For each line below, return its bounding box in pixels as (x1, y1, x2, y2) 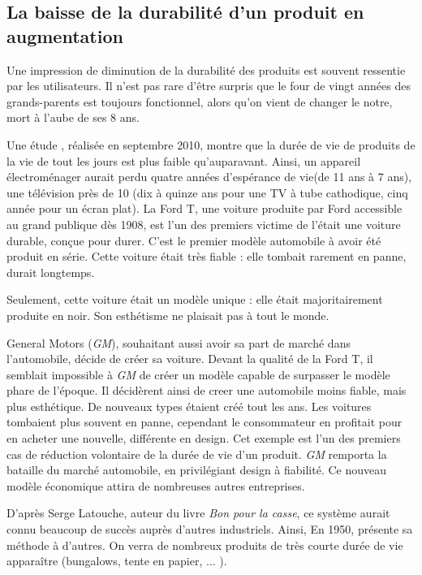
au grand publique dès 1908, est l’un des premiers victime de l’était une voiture (6, 215, 401, 232)
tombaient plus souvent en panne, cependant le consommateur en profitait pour (6, 413, 403, 430)
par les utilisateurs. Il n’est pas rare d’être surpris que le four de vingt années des (6, 77, 411, 94)
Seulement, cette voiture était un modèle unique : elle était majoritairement (6, 291, 383, 308)
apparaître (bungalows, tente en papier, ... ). (6, 552, 227, 569)
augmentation (6, 23, 123, 48)
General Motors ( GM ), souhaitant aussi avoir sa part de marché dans (6, 334, 351, 351)
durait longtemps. (6, 263, 95, 280)
